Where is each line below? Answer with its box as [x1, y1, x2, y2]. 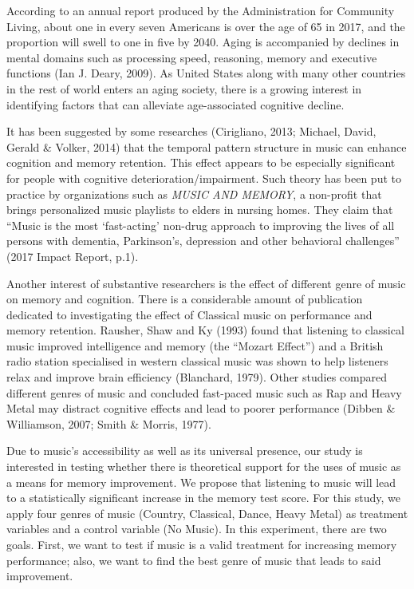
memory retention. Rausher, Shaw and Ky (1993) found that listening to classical [6, 322, 404, 338]
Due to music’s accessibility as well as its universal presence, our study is [6, 442, 363, 459]
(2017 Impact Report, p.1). [6, 247, 139, 264]
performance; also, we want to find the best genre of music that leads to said [6, 551, 381, 568]
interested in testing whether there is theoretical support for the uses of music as [6, 458, 401, 475]
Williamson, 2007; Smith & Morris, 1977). [6, 415, 211, 432]
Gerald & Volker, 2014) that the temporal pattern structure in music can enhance [6, 138, 407, 155]
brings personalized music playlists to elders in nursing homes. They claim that [6, 201, 393, 218]
